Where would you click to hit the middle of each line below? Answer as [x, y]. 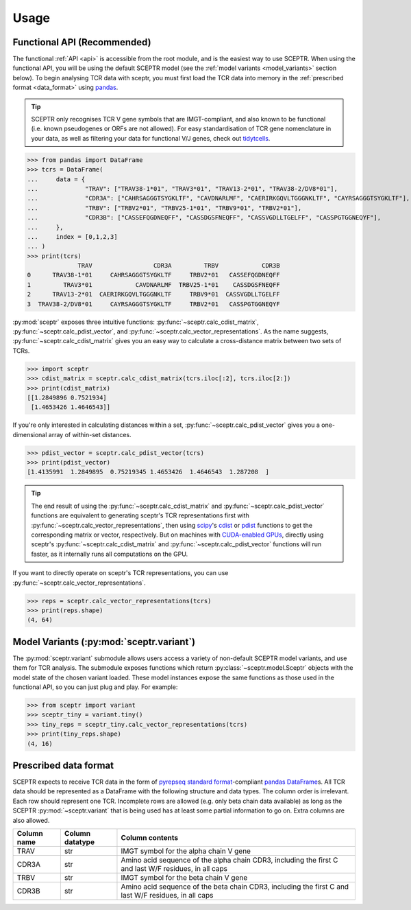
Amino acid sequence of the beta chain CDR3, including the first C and [235, 887]
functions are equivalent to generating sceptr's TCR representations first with [140, 515]
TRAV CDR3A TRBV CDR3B [179, 266]
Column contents [149, 838]
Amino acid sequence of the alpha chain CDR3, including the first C [229, 860]
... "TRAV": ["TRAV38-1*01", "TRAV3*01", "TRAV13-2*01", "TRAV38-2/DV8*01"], [183, 188]
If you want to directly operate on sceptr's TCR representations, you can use [121, 573]
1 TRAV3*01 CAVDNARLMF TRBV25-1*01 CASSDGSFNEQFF [153, 284]
